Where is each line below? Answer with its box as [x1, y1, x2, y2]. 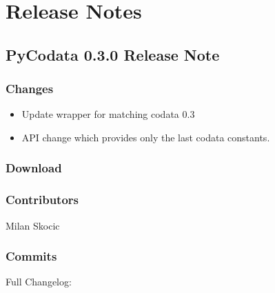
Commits [6, 247, 57, 265]
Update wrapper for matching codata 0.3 [21, 107, 195, 121]
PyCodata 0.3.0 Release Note [6, 43, 220, 65]
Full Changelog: [6, 274, 72, 289]
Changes [6, 80, 54, 97]
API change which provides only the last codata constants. [21, 130, 270, 144]
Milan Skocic [6, 218, 60, 232]
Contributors [6, 191, 79, 208]
